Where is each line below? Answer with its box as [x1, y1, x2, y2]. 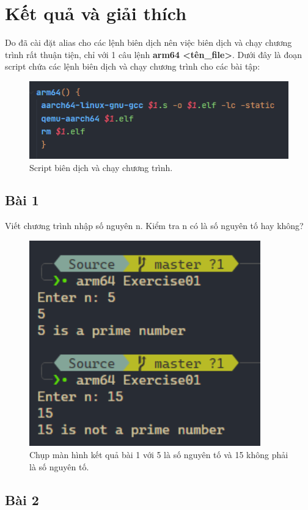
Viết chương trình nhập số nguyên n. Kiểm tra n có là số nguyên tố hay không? [5, 219, 304, 232]
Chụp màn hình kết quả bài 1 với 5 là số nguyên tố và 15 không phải [29, 448, 288, 461]
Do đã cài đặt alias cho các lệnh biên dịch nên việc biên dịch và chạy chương [5, 36, 292, 49]
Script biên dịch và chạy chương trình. [29, 161, 173, 173]
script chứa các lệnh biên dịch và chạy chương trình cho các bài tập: [5, 60, 260, 73]
